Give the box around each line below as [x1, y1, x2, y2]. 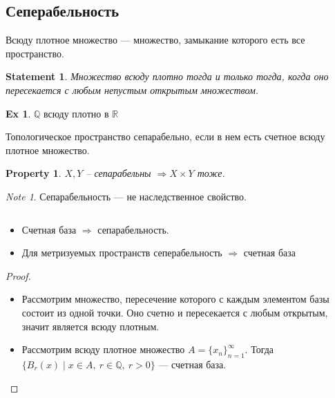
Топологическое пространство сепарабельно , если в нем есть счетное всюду [6, 129, 325, 144]
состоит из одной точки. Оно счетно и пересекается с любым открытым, [21, 305, 328, 319]
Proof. [6, 268, 31, 283]
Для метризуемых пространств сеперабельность [21, 245, 222, 260]
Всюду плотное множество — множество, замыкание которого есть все [6, 32, 305, 47]
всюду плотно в [44, 106, 109, 120]
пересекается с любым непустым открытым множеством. [6, 82, 259, 97]
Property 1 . [6, 166, 61, 180]
